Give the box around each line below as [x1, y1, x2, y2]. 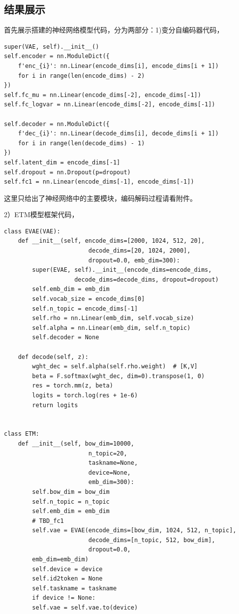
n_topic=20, [88, 450, 127, 457]
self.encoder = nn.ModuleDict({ [4, 53, 110, 60]
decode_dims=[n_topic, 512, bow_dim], [88, 536, 215, 544]
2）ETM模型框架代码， [4, 209, 79, 220]
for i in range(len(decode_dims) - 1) [18, 139, 145, 147]
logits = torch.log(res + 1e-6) [32, 391, 138, 399]
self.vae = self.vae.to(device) [32, 604, 138, 612]
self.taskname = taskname [32, 584, 117, 592]
